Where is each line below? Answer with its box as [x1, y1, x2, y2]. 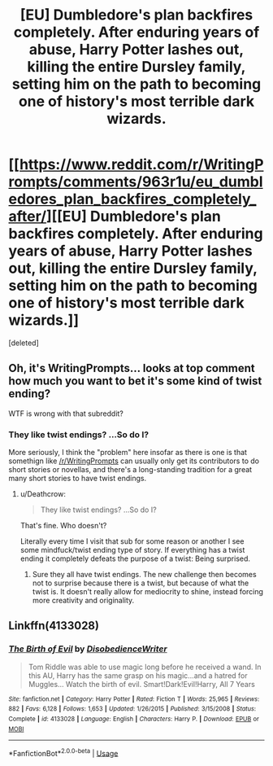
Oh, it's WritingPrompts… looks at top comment [8, 361, 256, 375]
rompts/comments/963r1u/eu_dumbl [8, 173, 263, 191]
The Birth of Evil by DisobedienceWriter [8, 643, 168, 654]
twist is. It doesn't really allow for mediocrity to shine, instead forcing [32, 587, 264, 597]
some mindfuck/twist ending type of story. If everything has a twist [19, 545, 245, 555]
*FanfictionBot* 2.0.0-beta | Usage [8, 746, 119, 758]
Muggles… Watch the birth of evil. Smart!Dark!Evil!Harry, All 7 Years [28, 679, 256, 689]
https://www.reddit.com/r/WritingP [19, 155, 264, 174]
